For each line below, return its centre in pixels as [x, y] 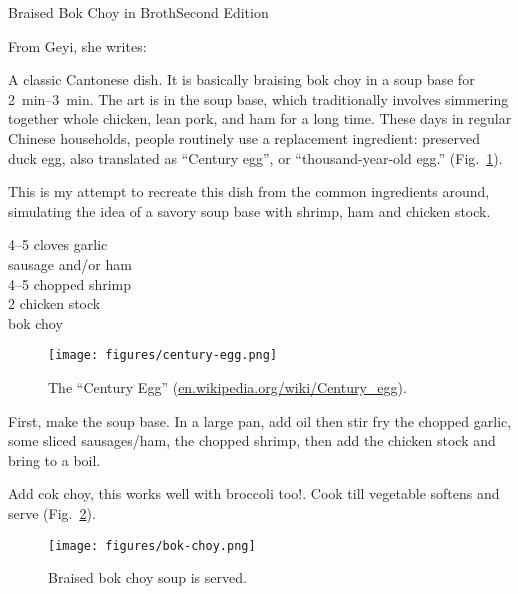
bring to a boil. [54, 459]
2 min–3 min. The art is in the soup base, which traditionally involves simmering [258, 98]
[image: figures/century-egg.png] [163, 355]
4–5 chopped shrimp [70, 283]
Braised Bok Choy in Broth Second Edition [138, 12]
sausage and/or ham [70, 263]
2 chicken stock [54, 303]
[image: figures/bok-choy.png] [152, 545]
